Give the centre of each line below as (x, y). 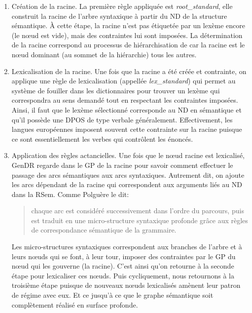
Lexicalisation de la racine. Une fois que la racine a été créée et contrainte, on (129, 71)
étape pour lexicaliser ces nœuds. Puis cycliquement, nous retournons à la (123, 275)
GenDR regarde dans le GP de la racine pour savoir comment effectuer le (122, 165)
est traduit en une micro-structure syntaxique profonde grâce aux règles (140, 220)
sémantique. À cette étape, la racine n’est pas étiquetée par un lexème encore (128, 25)
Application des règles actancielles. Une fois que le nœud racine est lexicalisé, (128, 155)
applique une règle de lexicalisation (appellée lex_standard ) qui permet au (124, 81)
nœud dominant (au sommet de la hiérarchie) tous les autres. (104, 54)
